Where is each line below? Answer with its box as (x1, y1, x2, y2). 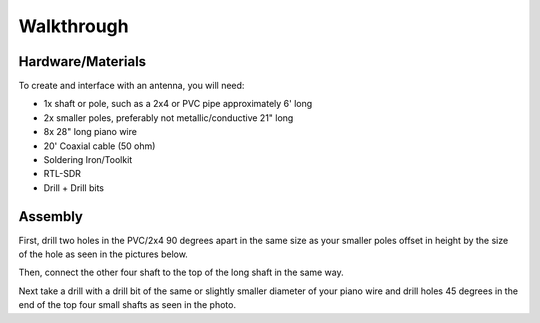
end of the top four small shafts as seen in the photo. (18, 299, 237, 311)
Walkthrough (18, 15, 129, 37)
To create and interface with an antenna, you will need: (18, 80, 245, 92)
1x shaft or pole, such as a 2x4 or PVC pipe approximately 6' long (43, 98, 313, 110)
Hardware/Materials (18, 53, 147, 70)
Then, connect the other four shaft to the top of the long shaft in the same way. (18, 266, 344, 279)
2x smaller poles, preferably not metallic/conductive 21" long (43, 111, 294, 124)
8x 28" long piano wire (43, 126, 137, 138)
